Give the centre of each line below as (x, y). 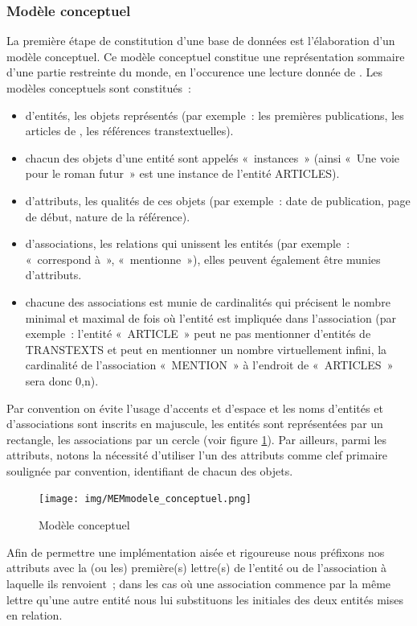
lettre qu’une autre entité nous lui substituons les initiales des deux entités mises (205, 599)
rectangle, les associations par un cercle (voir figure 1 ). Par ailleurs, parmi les (197, 439)
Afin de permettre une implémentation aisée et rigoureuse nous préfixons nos (196, 552)
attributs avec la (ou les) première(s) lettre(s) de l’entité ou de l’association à (197, 568)
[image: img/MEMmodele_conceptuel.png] (145, 499)
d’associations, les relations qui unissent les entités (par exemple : (188, 243)
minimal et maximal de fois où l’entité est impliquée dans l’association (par (211, 317)
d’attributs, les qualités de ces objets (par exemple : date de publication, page (218, 200)
